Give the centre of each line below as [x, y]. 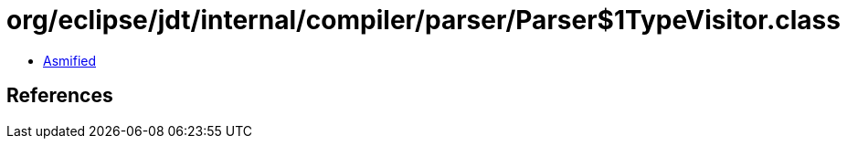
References [60, 96]
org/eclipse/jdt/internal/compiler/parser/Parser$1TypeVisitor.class [423, 20]
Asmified [70, 60]
